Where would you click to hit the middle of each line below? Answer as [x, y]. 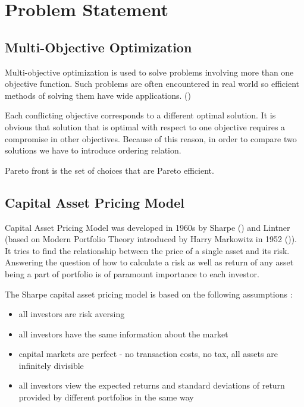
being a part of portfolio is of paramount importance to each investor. [132, 273]
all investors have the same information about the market [123, 334]
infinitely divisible [51, 365]
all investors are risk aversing [72, 314]
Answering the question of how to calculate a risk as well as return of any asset [149, 262]
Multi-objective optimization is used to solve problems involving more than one [149, 72]
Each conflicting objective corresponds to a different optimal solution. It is [140, 115]
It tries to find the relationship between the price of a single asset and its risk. [147, 250]
